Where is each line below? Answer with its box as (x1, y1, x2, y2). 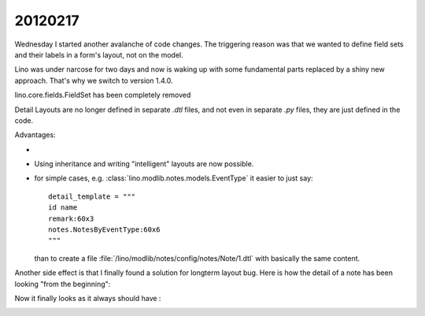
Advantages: (14, 130, 56, 139)
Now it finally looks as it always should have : (14, 293, 161, 303)
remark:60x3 (48, 214, 94, 223)
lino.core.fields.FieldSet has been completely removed (14, 91, 191, 100)
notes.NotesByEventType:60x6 (48, 225, 161, 234)
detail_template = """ (48, 191, 136, 201)
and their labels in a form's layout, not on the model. (14, 50, 184, 59)
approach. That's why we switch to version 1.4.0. (14, 76, 173, 85)
